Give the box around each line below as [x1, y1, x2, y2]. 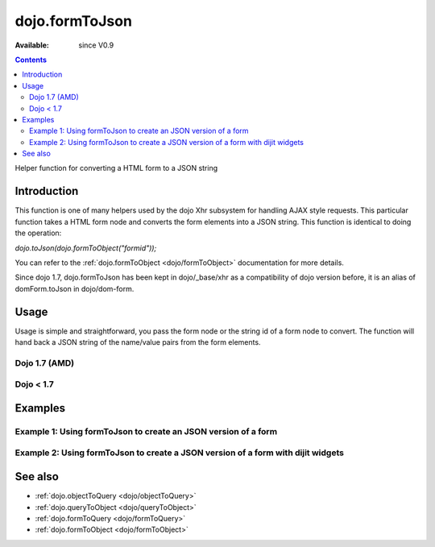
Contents [14, 55, 48, 64]
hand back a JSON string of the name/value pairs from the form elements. [14, 338, 261, 346]
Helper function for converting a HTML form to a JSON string [14, 164, 218, 173]
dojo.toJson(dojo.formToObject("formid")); [14, 242, 157, 253]
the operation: [14, 228, 62, 238]
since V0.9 [78, 40, 114, 50]
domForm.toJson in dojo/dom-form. [14, 284, 135, 293]
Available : [14, 40, 50, 50]
